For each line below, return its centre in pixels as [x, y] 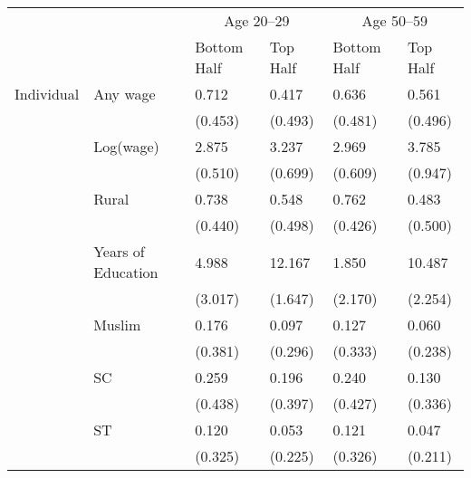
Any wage [125, 94]
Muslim [117, 325]
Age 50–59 [395, 20]
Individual [47, 94]
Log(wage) [126, 146]
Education [126, 272]
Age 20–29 [257, 20]
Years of [119, 251]
